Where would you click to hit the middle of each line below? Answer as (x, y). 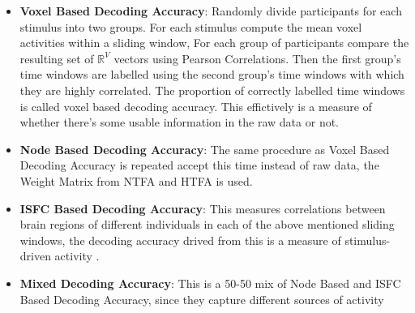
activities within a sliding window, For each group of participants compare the (214, 43)
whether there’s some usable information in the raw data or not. (179, 122)
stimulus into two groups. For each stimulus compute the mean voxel (191, 26)
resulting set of (57, 58)
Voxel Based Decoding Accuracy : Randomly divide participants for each (211, 11)
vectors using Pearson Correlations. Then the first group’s (257, 58)
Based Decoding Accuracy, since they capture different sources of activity (202, 299)
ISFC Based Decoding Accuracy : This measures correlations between (203, 208)
